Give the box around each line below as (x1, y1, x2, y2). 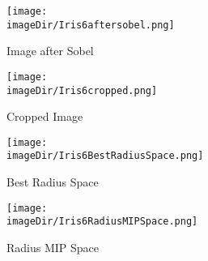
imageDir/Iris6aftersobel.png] (6, 19, 175, 31)
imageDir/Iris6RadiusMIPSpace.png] (6, 216, 198, 228)
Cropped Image (6, 108, 83, 125)
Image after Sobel (6, 42, 94, 59)
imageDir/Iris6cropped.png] (6, 84, 158, 96)
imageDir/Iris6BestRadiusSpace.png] (6, 150, 204, 162)
